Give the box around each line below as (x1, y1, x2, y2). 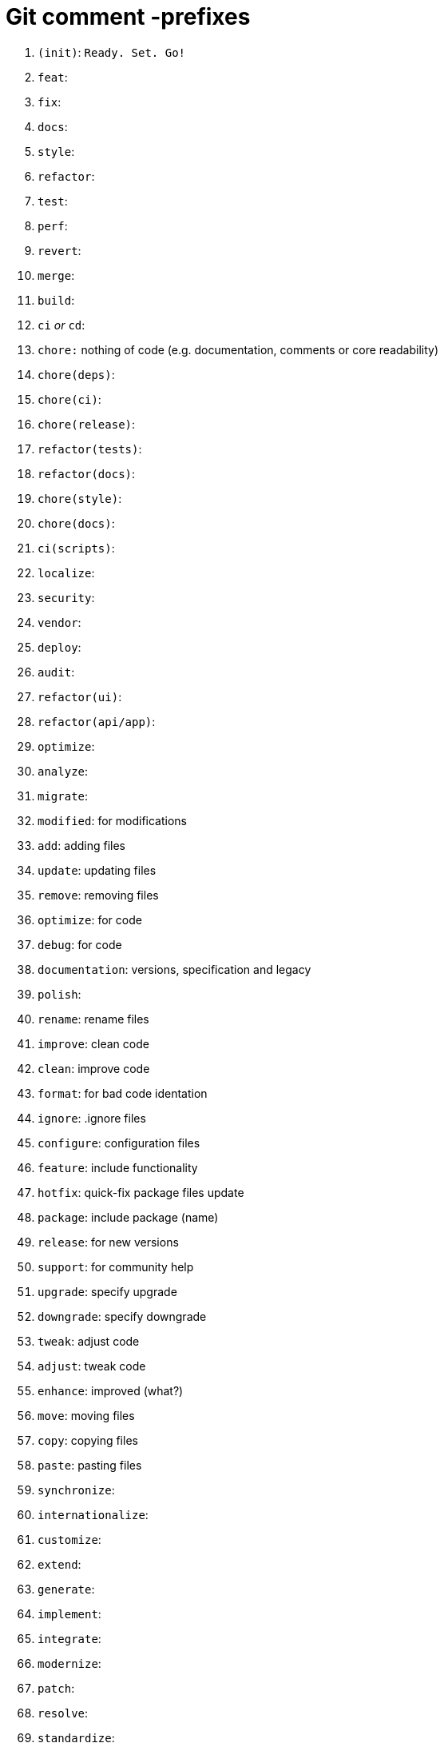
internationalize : (38, 1507, 149, 1522)
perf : (38, 218, 68, 233)
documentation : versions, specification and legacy (38, 962, 311, 976)
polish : (38, 987, 81, 1001)
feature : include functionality (38, 1160, 198, 1175)
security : (38, 590, 95, 604)
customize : (38, 1532, 101, 1546)
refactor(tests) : (38, 441, 142, 456)
